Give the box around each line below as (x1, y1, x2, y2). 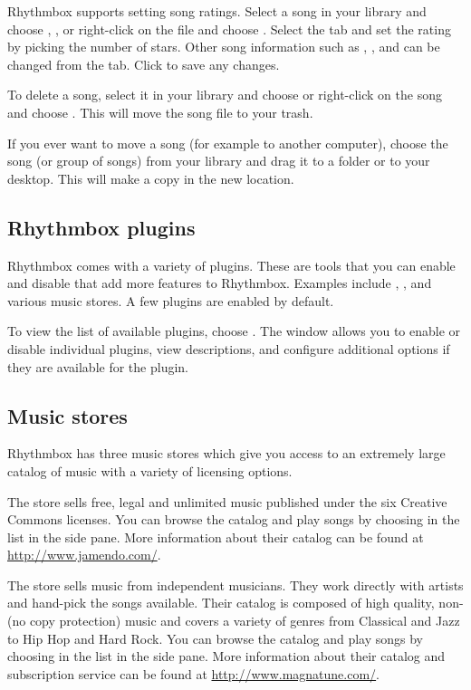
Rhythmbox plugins (7, 213, 196, 241)
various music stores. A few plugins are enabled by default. (7, 291, 334, 310)
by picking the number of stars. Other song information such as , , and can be (7, 37, 440, 56)
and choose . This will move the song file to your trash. (7, 102, 313, 121)
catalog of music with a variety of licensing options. (7, 461, 293, 480)
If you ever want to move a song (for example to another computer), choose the (7, 133, 448, 152)
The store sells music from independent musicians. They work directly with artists (7, 575, 464, 594)
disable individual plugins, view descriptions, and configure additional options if (7, 339, 450, 358)
